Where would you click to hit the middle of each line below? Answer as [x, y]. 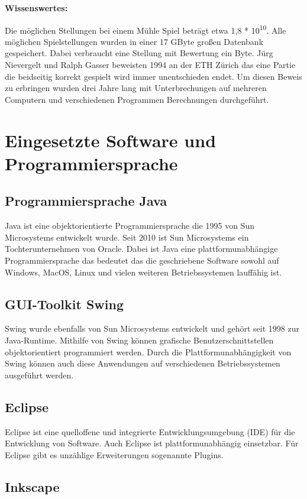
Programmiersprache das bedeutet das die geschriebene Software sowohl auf [142, 260]
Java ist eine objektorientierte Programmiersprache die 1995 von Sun [130, 226]
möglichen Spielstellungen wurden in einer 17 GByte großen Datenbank [134, 41]
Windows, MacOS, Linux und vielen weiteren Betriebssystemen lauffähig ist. [143, 272]
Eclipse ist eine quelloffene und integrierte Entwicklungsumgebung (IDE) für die [150, 431]
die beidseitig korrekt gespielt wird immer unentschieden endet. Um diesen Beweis [153, 76]
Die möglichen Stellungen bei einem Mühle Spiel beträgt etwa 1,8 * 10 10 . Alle [146, 29]
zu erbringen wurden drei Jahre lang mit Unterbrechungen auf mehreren [136, 88]
